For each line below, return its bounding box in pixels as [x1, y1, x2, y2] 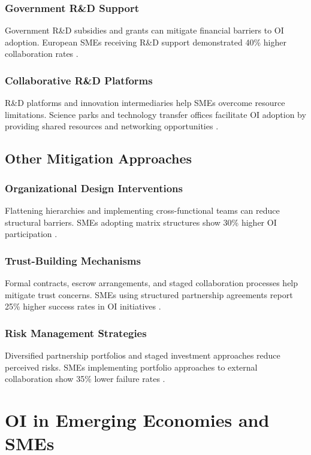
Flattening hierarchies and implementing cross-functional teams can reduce [5, 204, 280, 216]
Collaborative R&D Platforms [5, 72, 153, 87]
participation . [5, 227, 58, 240]
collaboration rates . [5, 47, 78, 60]
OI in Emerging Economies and [5, 407, 270, 432]
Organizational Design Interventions [5, 180, 183, 195]
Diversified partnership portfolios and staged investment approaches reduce [5, 349, 280, 361]
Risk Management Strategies [5, 325, 147, 340]
